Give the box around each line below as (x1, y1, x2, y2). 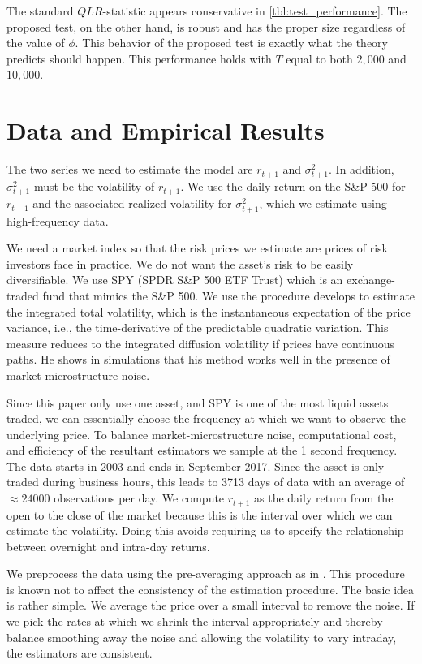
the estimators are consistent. (6, 645, 153, 662)
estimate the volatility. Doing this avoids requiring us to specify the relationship (6, 522, 404, 539)
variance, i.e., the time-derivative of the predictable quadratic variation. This (6, 319, 389, 336)
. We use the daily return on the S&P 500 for (180, 178, 406, 195)
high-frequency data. (6, 212, 109, 229)
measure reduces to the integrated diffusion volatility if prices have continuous (6, 334, 395, 351)
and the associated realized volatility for (32, 195, 232, 212)
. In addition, (329, 161, 394, 178)
